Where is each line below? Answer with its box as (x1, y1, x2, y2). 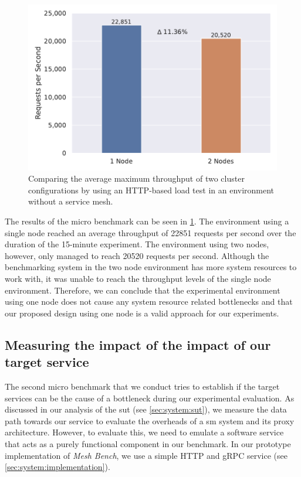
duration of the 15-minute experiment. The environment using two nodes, (5, 238, 269, 250)
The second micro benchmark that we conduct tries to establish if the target (5, 380, 280, 392)
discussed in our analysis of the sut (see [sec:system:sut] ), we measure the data (5, 403, 287, 415)
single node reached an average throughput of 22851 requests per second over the (5, 226, 296, 238)
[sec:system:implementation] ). (5, 461, 110, 473)
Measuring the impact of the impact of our (5, 335, 271, 353)
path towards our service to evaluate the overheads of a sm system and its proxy (5, 414, 295, 427)
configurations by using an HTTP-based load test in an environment (28, 183, 275, 196)
